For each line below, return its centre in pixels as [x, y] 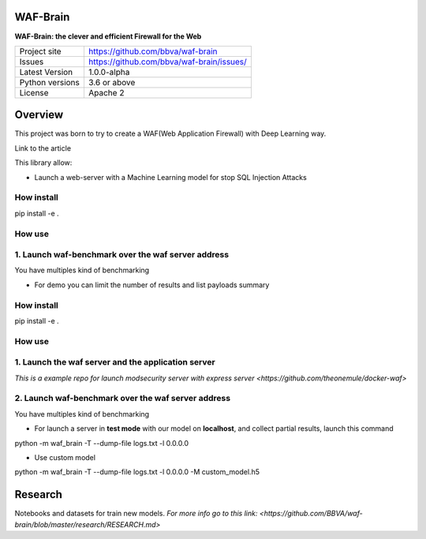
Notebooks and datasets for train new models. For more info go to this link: [136, 514]
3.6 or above [112, 82]
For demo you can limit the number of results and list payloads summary [152, 285]
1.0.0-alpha [109, 72]
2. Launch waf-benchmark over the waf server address [123, 399]
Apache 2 [106, 92]
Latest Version [46, 72]
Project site [41, 51]
